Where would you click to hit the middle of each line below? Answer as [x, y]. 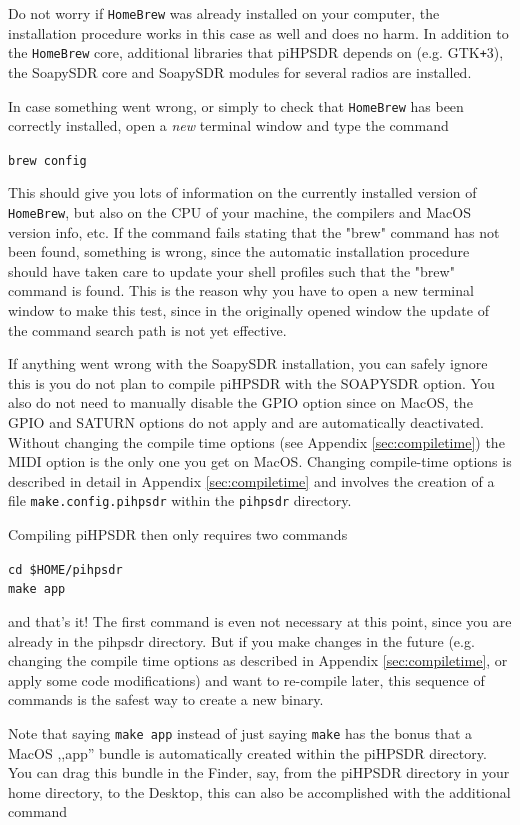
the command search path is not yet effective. [147, 329]
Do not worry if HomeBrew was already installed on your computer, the [224, 13]
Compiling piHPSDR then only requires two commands [178, 534]
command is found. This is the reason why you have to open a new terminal [241, 290]
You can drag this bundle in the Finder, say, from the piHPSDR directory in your [259, 772]
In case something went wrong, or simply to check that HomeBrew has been [236, 105]
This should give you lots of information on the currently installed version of [242, 192]
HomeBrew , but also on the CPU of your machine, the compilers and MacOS [239, 212]
